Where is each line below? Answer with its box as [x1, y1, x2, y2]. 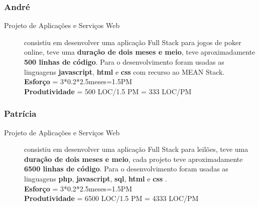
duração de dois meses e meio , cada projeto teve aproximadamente [24, 153, 243, 164]
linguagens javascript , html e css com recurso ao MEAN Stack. [24, 66, 225, 77]
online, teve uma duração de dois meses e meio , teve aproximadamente [24, 47, 255, 57]
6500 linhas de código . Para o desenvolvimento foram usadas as [24, 163, 228, 174]
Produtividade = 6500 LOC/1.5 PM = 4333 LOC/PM [24, 193, 199, 203]
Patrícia [4, 107, 37, 120]
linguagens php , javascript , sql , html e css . [24, 173, 167, 183]
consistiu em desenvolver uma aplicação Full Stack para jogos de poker [24, 37, 241, 47]
